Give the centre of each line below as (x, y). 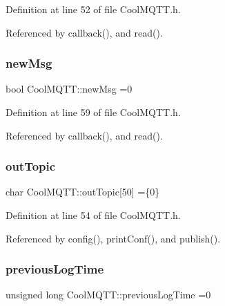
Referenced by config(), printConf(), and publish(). (113, 238)
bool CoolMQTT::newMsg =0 (69, 89)
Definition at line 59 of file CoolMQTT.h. (93, 112)
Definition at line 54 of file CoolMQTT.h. (93, 215)
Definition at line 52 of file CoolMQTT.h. (93, 9)
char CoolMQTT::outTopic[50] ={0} (83, 192)
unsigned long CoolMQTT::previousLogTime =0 (108, 295)
